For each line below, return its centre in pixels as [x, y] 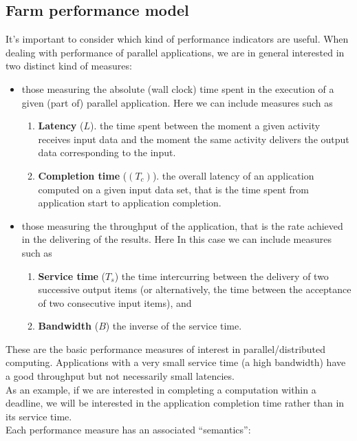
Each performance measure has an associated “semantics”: [128, 430]
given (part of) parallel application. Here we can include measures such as [177, 102]
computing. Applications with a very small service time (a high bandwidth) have [176, 362]
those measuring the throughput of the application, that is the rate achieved [182, 225]
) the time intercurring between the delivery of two [221, 276]
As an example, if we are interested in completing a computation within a [161, 389]
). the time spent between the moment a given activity [205, 126]
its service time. [39, 416]
